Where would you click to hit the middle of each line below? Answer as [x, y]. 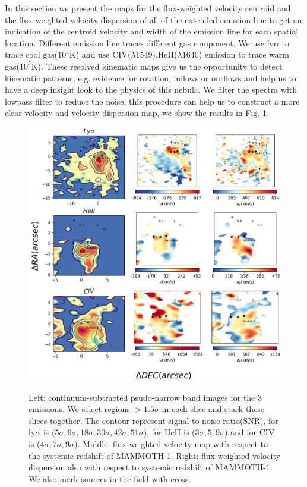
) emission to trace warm [244, 54]
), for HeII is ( [169, 432]
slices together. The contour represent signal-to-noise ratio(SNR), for [153, 420]
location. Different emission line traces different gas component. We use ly [139, 43]
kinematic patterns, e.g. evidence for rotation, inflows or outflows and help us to [151, 78]
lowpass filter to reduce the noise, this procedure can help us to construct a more [152, 101]
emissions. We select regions [79, 409]
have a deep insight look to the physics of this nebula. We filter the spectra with [151, 89]
